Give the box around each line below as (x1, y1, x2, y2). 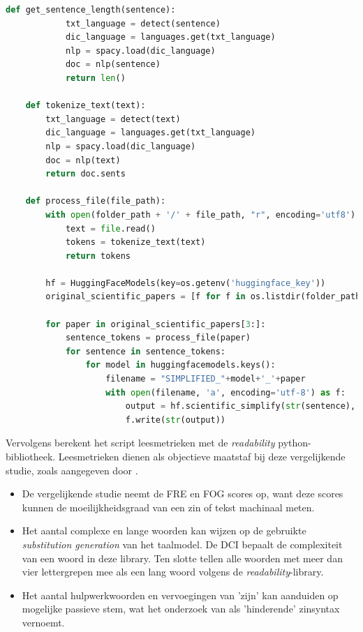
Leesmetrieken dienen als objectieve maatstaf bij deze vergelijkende (58, 449, 346, 463)
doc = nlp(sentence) (65, 59, 161, 70)
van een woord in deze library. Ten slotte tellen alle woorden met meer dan (22, 550, 343, 565)
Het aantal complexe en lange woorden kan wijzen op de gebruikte (22, 523, 306, 538)
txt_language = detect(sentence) (65, 18, 221, 29)
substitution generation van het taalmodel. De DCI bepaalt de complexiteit (22, 536, 343, 551)
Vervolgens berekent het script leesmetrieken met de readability (6, 435, 275, 450)
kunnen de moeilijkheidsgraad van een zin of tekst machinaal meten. (22, 499, 315, 514)
